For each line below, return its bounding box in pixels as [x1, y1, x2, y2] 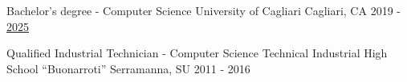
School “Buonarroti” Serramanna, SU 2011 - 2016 [6, 60, 250, 76]
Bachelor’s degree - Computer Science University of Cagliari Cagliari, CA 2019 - [6, 2, 401, 18]
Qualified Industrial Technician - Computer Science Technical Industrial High [6, 45, 388, 61]
